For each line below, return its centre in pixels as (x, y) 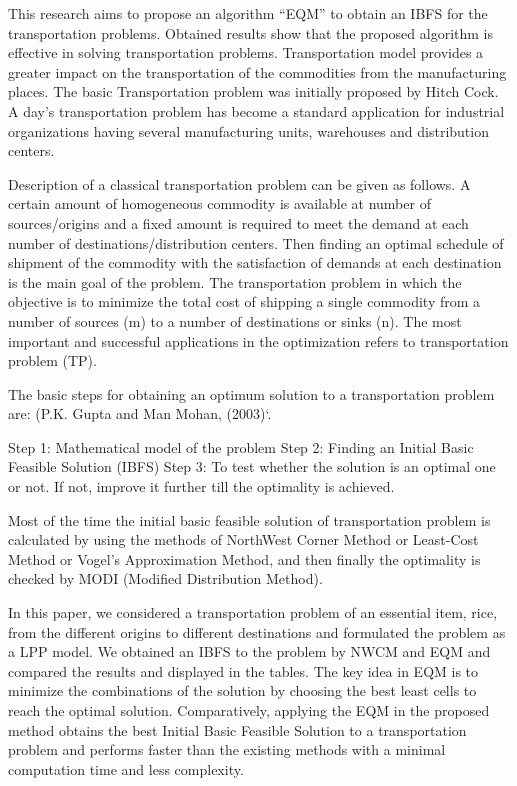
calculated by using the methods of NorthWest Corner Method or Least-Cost (243, 539)
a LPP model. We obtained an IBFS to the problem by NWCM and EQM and (249, 651)
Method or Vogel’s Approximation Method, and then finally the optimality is (244, 558)
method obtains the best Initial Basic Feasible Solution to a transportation (237, 729)
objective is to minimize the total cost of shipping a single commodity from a (244, 301)
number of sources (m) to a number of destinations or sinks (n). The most (235, 320)
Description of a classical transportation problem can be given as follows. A (239, 183)
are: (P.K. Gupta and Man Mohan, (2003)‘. (140, 413)
